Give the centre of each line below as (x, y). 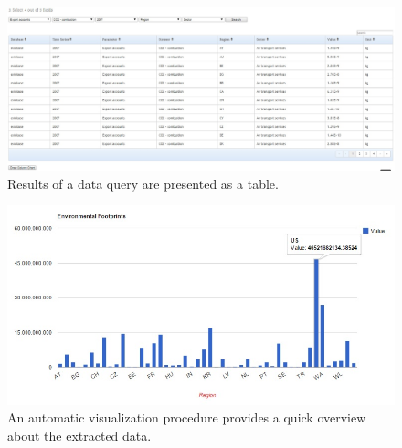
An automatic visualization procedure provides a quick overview (187, 417)
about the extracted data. (79, 435)
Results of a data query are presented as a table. (143, 183)
